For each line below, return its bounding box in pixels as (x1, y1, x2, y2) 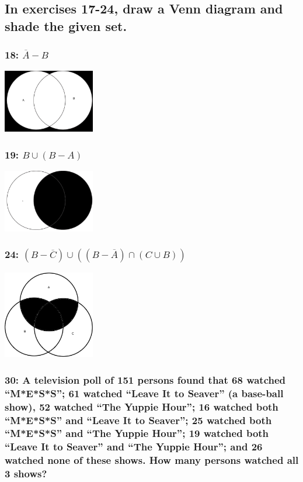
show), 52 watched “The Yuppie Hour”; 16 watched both (5, 399, 278, 414)
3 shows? (5, 466, 47, 481)
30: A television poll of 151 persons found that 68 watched (5, 372, 286, 387)
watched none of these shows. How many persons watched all (5, 453, 299, 467)
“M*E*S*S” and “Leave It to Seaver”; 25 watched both (5, 412, 272, 427)
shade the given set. (5, 16, 127, 35)
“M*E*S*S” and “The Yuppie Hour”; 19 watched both (5, 426, 269, 440)
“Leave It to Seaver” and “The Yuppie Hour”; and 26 (5, 439, 263, 454)
